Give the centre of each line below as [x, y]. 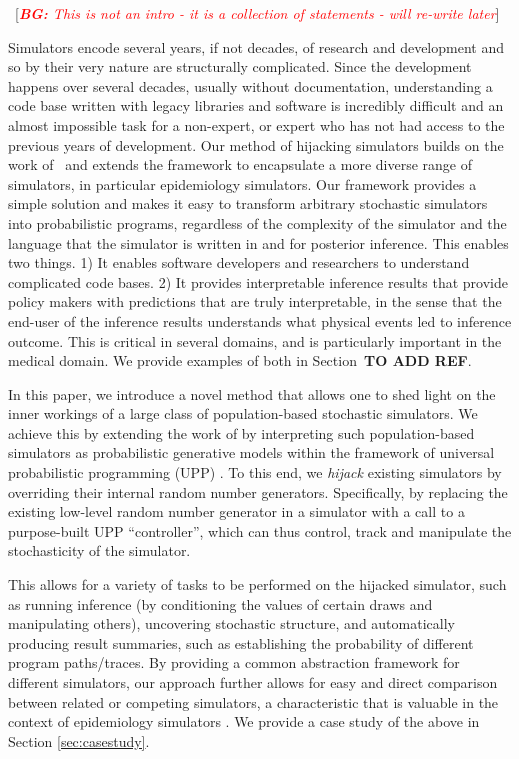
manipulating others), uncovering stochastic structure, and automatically [231, 623]
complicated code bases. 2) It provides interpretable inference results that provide [258, 281]
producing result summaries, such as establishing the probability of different [241, 642]
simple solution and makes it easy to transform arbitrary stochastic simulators [248, 203]
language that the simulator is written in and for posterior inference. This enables [258, 242]
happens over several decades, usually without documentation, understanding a [250, 85]
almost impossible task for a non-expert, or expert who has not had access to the [256, 124]
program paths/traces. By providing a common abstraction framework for [234, 662]
